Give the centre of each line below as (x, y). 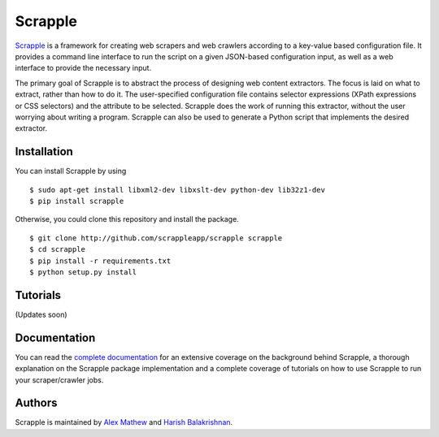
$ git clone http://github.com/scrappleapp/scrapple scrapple (156, 238)
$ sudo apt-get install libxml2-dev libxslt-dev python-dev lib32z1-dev (177, 190)
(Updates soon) (41, 314)
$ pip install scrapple (77, 201)
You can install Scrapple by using (71, 171)
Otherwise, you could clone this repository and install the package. (127, 219)
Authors (36, 403)
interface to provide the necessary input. (83, 68)
